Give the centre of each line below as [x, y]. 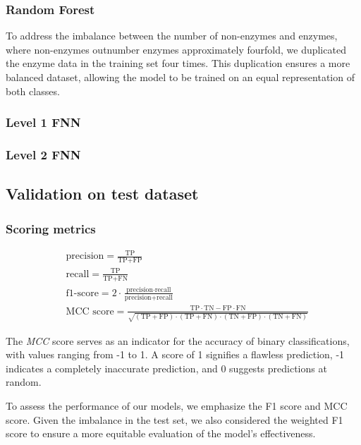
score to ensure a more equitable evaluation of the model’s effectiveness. [161, 433]
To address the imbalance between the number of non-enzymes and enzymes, [172, 36]
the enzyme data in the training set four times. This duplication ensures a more [178, 63]
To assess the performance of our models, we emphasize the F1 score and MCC [177, 405]
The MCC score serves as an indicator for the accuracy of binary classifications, [178, 340]
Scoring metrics [51, 228]
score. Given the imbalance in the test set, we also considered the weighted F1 [175, 419]
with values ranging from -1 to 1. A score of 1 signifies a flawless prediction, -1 [175, 354]
